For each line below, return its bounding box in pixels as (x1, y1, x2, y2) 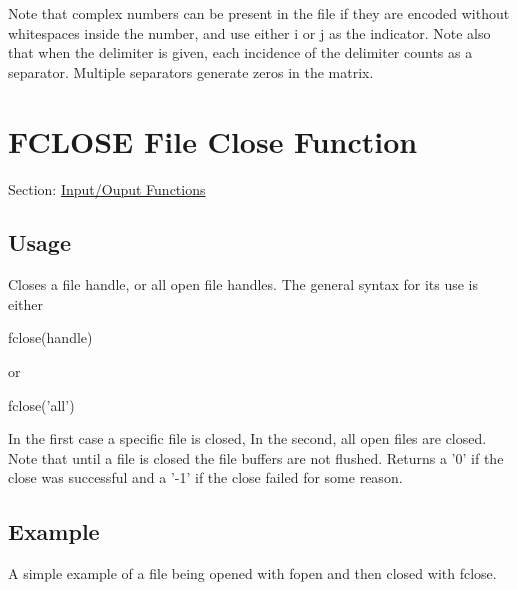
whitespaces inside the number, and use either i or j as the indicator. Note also (8, 22, 491, 43)
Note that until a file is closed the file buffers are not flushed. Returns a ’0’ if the (8, 447, 504, 468)
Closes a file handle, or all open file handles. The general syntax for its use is (8, 274, 479, 295)
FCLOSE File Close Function (8, 120, 418, 161)
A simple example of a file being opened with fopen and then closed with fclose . (8, 563, 497, 584)
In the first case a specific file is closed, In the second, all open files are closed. (8, 428, 487, 449)
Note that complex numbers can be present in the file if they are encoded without (8, 3, 510, 23)
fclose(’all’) (8, 394, 75, 415)
